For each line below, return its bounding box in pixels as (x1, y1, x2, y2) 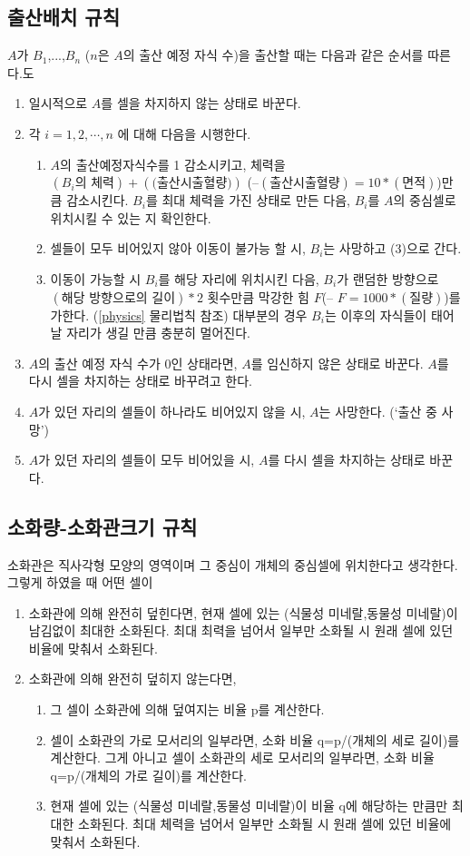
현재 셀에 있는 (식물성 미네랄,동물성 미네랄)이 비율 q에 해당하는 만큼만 (50, 796, 448, 815)
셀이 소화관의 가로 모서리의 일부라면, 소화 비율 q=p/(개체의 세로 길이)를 (50, 730, 460, 749)
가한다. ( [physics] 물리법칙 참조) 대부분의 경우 (50, 305, 308, 324)
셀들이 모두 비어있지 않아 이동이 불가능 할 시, (50, 239, 306, 258)
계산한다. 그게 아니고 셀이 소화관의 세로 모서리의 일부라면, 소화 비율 (50, 748, 435, 767)
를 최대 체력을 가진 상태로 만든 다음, (145, 191, 350, 210)
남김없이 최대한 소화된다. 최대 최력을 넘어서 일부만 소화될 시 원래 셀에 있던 (28, 621, 454, 640)
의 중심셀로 (393, 191, 456, 210)
